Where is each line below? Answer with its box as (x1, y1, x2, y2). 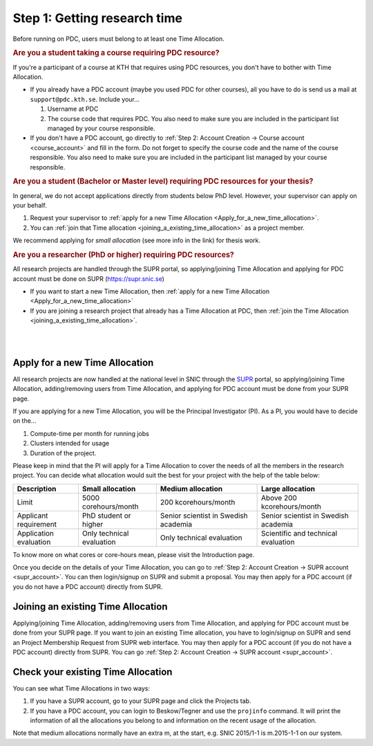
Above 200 (261, 493, 297, 502)
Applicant (17, 511, 48, 520)
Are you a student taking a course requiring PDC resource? (12, 48, 220, 58)
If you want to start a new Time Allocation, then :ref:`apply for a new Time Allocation (30, 287, 269, 295)
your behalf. (12, 201, 48, 209)
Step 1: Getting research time (12, 10, 183, 26)
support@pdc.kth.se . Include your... (30, 95, 140, 103)
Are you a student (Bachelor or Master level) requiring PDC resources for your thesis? (12, 176, 314, 186)
